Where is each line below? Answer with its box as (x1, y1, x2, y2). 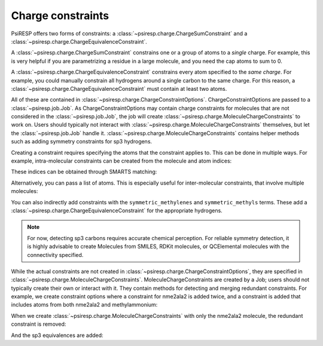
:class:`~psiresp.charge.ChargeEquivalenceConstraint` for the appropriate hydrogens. (11, 207, 223, 214)
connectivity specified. (27, 251, 84, 258)
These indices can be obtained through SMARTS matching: (11, 168, 157, 176)
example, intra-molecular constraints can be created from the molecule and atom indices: (11, 157, 232, 164)
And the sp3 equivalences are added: (11, 332, 104, 339)
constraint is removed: (11, 320, 66, 328)
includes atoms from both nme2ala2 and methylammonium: (11, 301, 158, 308)
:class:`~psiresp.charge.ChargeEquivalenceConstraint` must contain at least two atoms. (11, 85, 227, 92)
